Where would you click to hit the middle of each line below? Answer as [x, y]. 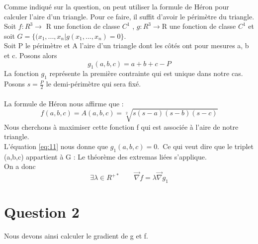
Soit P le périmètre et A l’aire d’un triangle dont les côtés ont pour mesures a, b [127, 45]
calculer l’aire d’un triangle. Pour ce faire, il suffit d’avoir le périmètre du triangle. [129, 16]
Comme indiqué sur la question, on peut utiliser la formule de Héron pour [117, 6]
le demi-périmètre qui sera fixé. [93, 84]
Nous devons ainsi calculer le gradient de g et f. [76, 236]
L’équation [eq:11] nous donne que [56, 146]
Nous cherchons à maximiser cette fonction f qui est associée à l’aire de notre [121, 126]
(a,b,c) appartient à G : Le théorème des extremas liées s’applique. [105, 156]
